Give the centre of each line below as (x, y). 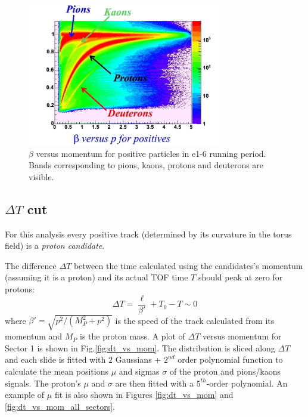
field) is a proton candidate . (55, 245)
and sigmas (139, 371)
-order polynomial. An (247, 383)
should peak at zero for (240, 277)
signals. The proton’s (43, 383)
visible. (41, 176)
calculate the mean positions (57, 371)
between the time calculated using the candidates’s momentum (188, 265)
